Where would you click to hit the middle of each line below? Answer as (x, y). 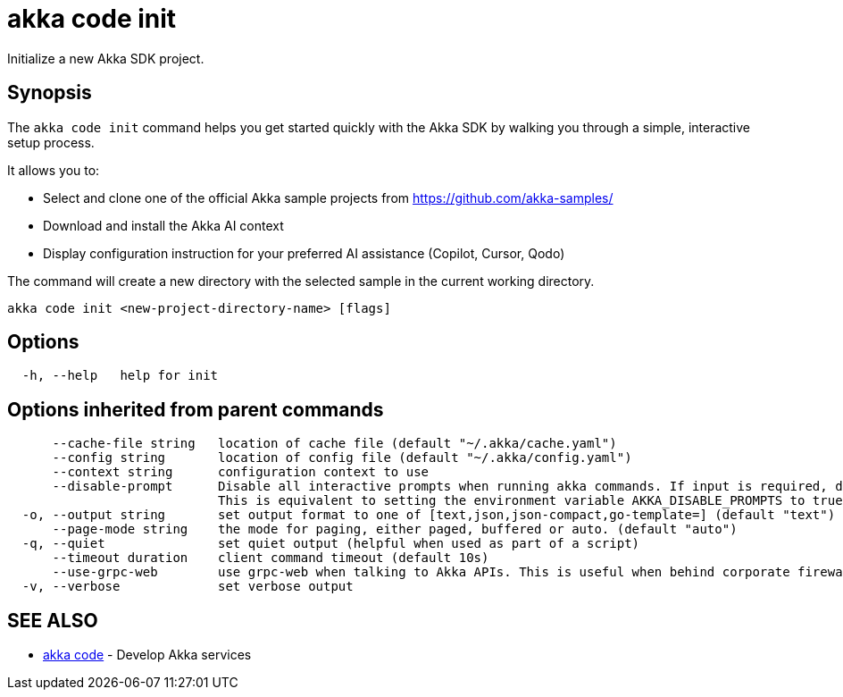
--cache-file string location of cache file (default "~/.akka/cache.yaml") (334, 444)
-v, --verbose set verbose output (188, 587)
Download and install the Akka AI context (163, 225)
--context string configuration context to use (241, 472)
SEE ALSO (53, 620)
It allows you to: (54, 170)
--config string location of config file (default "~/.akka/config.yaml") (342, 458)
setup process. (51, 142)
